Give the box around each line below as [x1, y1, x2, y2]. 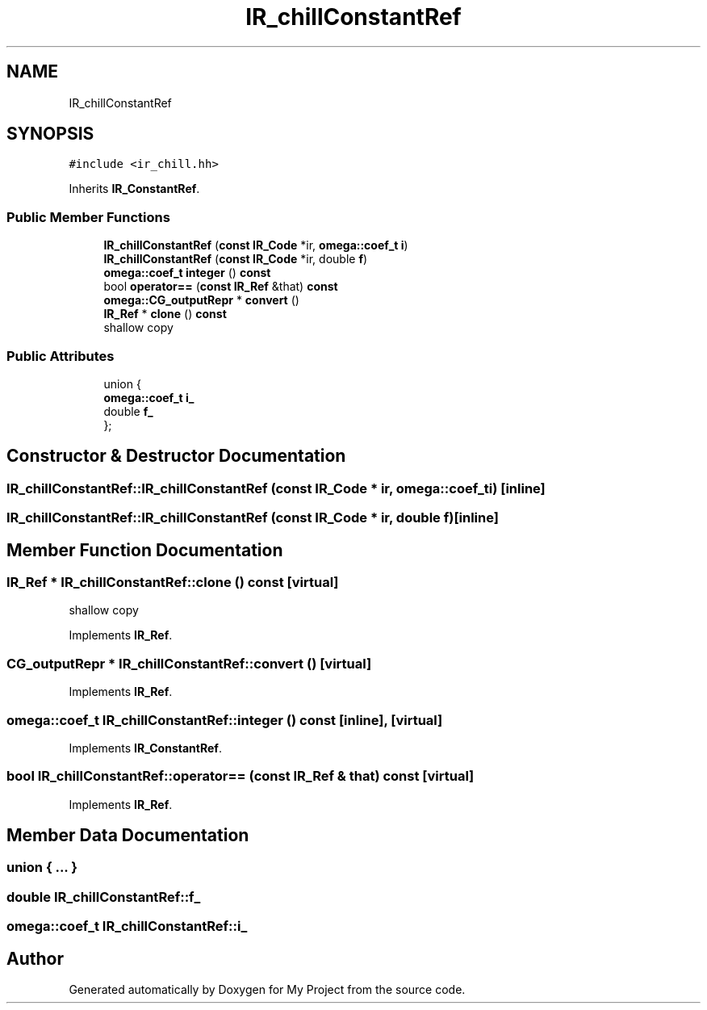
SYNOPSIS [6, 124, 94, 145]
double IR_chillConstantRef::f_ [6, 888, 201, 905]
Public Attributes [6, 347, 115, 364]
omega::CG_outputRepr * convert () [103, 293, 299, 308]
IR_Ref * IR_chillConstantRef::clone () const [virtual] [6, 574, 339, 590]
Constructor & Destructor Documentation [6, 446, 346, 467]
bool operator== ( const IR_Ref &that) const [103, 279, 338, 294]
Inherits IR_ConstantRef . [69, 182, 200, 196]
